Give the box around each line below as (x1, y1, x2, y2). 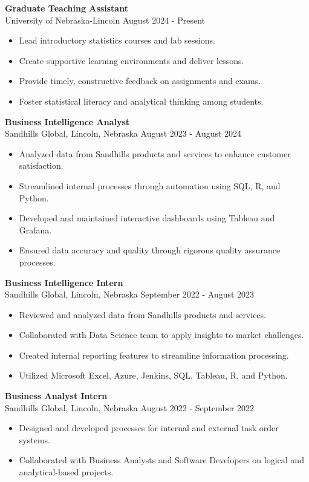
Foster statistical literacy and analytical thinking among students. (19, 94, 264, 107)
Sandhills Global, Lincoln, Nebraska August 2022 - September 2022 (5, 401, 255, 414)
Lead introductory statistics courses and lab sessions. (19, 34, 215, 47)
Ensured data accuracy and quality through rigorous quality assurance (19, 244, 281, 256)
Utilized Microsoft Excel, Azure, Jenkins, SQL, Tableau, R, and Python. (19, 369, 288, 382)
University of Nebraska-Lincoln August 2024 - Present (5, 13, 205, 26)
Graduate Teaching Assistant (5, 2, 128, 14)
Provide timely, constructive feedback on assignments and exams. (19, 74, 261, 87)
